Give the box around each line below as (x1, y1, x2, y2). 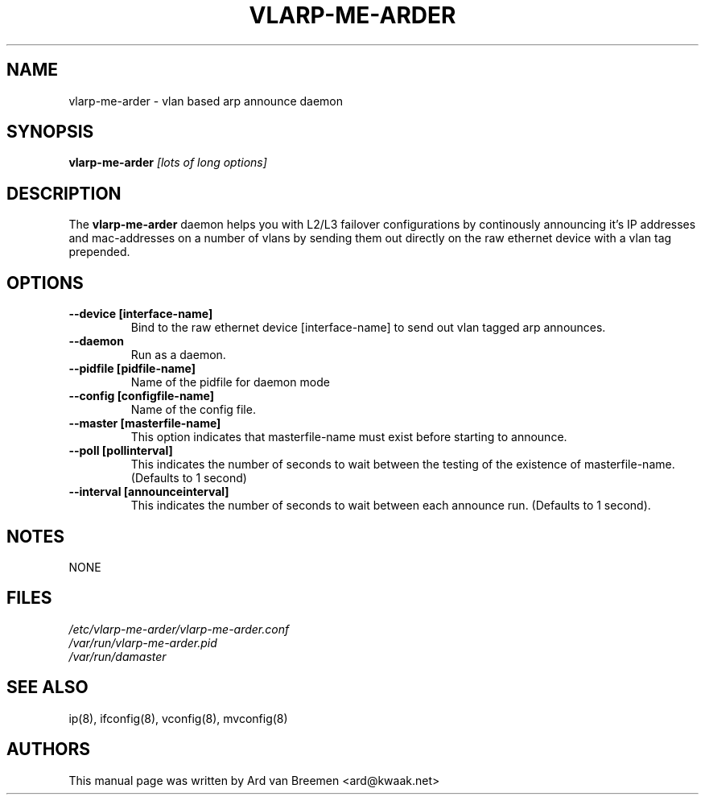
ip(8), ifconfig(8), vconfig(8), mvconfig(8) (68, 711, 288, 725)
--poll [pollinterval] (68, 444, 173, 458)
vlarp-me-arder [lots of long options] (68, 155, 267, 170)
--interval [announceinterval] (68, 485, 229, 499)
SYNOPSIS (6, 122, 94, 142)
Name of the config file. (130, 403, 256, 417)
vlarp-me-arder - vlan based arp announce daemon (68, 93, 344, 108)
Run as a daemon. (130, 348, 226, 362)
